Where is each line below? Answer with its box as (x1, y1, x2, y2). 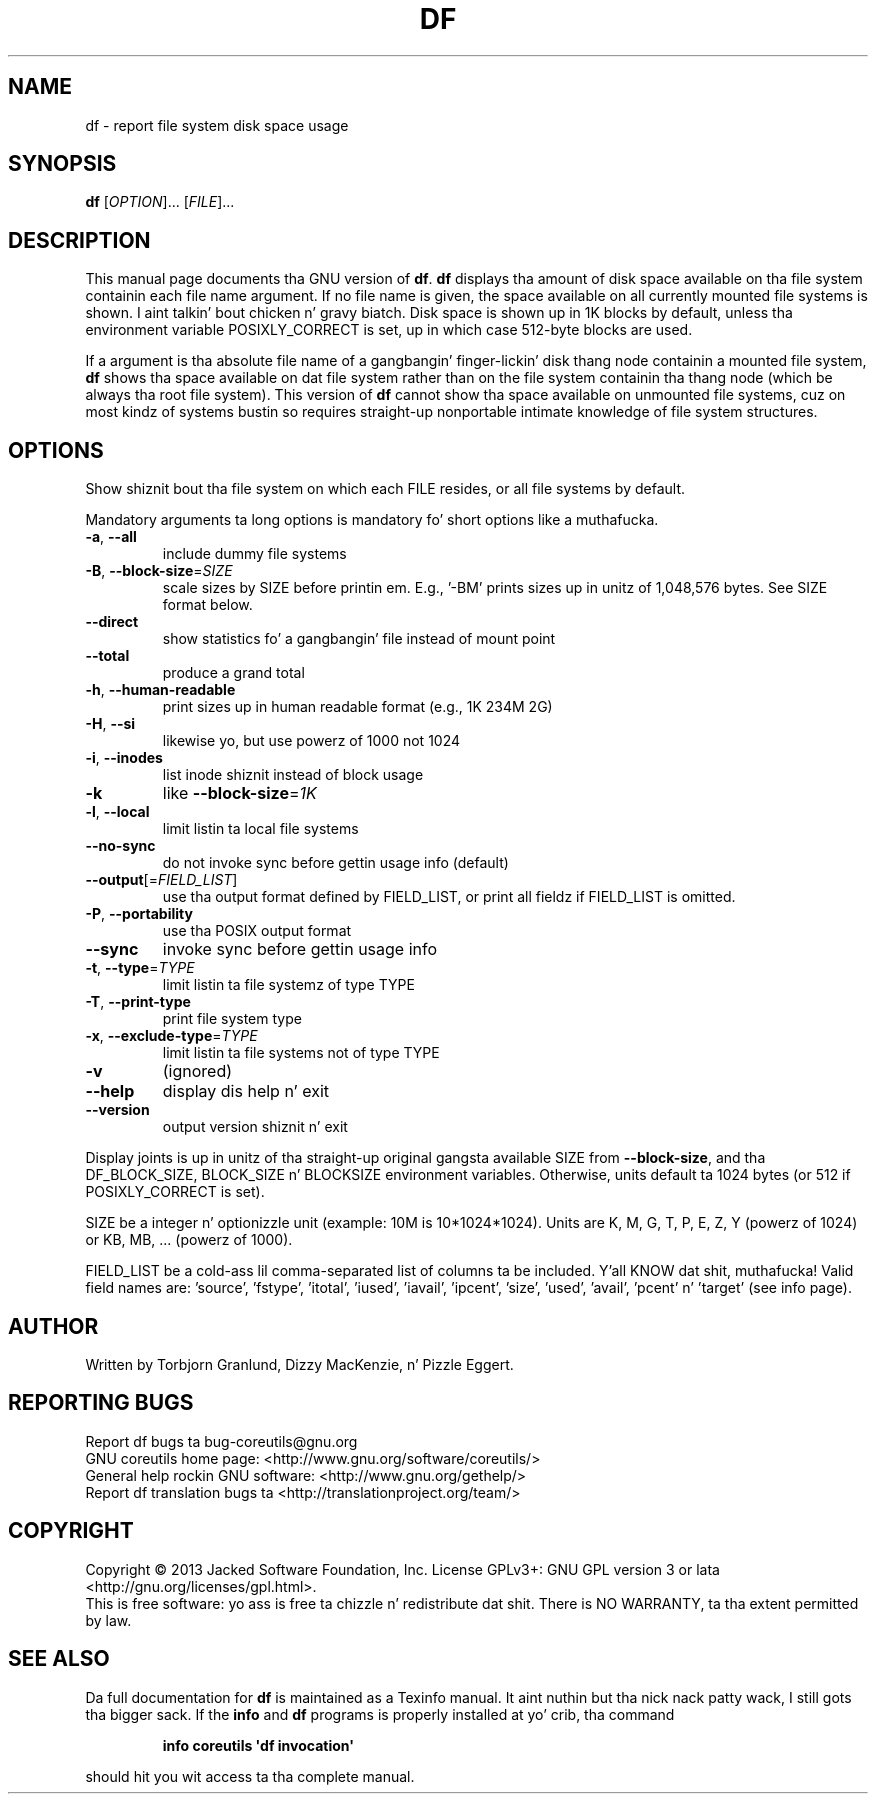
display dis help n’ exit (162, 1081, 330, 1102)
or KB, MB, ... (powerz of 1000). (85, 1231, 293, 1249)
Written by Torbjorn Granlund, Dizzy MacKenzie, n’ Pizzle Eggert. (85, 1355, 514, 1373)
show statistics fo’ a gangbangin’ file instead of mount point (162, 630, 556, 648)
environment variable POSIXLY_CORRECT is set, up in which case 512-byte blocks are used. (85, 321, 693, 339)
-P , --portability (85, 905, 193, 923)
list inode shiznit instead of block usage (162, 766, 424, 784)
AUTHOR (8, 1313, 99, 1339)
